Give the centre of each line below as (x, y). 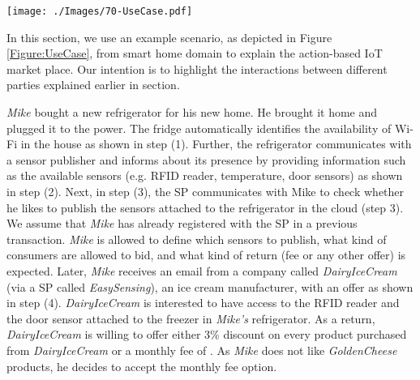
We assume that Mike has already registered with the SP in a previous (182, 223)
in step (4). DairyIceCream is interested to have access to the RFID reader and (203, 303)
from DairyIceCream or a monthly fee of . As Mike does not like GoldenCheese (202, 350)
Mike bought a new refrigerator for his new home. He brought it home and (192, 112)
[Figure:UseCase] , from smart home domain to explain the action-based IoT (195, 53)
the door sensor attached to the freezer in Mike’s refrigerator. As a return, (191, 318)
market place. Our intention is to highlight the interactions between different (197, 68)
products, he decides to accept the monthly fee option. (142, 366)
